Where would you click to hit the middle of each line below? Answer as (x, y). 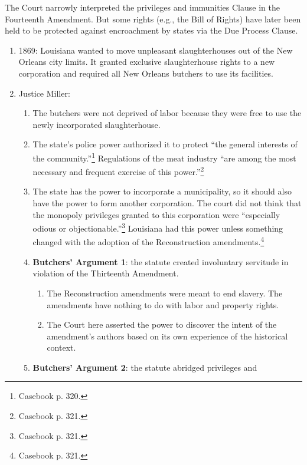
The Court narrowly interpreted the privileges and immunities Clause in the (142, 7)
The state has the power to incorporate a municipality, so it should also (162, 191)
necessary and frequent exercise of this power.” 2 (118, 171)
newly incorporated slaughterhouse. (97, 124)
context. (61, 347)
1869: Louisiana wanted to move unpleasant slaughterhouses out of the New (156, 50)
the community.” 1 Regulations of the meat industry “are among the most (164, 157)
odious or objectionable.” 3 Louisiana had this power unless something (158, 227)
